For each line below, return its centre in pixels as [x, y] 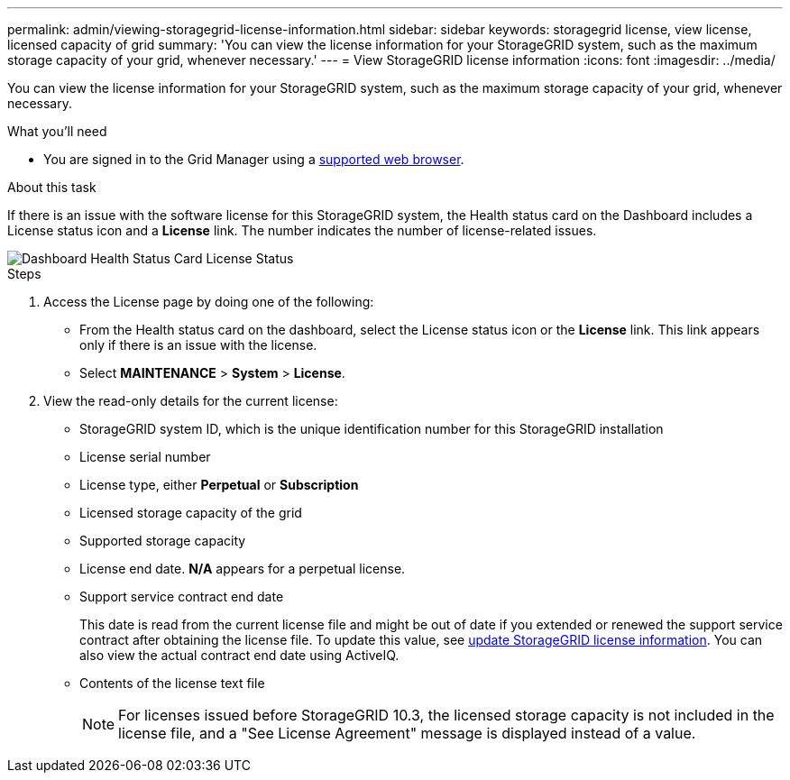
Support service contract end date [182, 596]
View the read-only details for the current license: [191, 401]
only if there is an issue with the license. [198, 345]
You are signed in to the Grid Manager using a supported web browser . [254, 159]
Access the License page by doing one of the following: [209, 302]
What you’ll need [57, 131]
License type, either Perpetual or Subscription [219, 485]
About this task [52, 187]
